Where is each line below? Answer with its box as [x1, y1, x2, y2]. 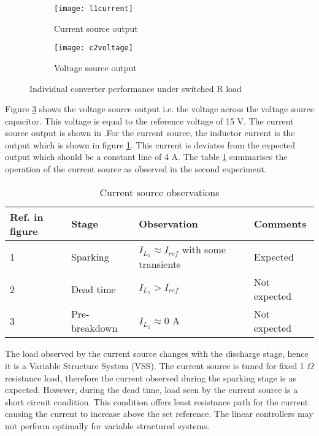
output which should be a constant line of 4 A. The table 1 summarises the [5, 150, 288, 163]
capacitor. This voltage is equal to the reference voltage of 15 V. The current [5, 114, 294, 127]
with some [182, 242, 226, 256]
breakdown [71, 321, 118, 335]
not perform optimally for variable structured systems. [5, 419, 210, 432]
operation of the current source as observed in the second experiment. [5, 163, 267, 175]
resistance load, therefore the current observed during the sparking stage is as [5, 371, 296, 384]
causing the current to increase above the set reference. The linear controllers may [5, 407, 313, 420]
